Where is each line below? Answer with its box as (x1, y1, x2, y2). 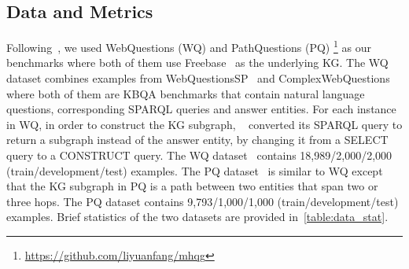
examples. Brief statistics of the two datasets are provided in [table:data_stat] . (6, 208, 389, 225)
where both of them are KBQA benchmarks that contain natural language (6, 85, 365, 101)
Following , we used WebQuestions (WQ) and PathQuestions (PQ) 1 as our (6, 37, 371, 55)
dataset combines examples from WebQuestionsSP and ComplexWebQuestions (6, 70, 390, 87)
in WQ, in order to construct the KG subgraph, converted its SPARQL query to (6, 116, 403, 132)
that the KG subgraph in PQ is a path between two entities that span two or (6, 178, 378, 194)
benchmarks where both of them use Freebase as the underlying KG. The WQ (6, 54, 389, 71)
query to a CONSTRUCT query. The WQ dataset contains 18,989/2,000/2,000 (6, 147, 392, 164)
